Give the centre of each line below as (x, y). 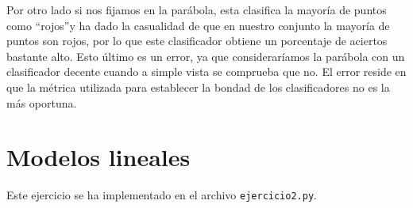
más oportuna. (42, 102)
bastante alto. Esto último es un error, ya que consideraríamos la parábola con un (206, 56)
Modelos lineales (98, 157)
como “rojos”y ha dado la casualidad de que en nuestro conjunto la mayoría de (198, 25)
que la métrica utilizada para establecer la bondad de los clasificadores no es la (198, 87)
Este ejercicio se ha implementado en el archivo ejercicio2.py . (162, 195)
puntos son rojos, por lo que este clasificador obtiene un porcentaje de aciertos (197, 41)
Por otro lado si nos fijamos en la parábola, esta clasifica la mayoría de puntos (197, 9)
